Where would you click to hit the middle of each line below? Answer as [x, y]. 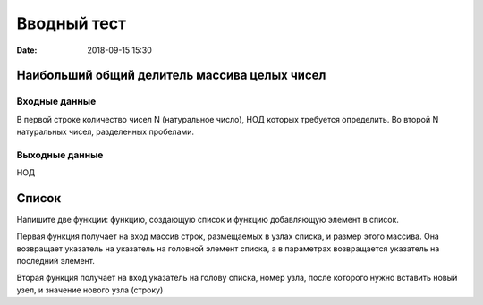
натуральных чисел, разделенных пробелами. [106, 132]
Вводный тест [72, 23]
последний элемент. [56, 261]
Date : [27, 50]
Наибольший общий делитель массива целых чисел [171, 76]
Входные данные [56, 101]
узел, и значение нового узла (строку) [90, 290]
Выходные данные [60, 155]
